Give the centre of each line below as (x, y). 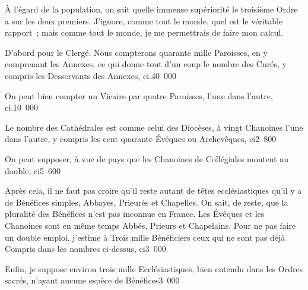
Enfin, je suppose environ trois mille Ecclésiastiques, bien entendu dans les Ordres (154, 268)
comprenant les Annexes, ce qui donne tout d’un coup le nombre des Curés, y (146, 64)
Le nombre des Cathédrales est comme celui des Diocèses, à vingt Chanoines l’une (154, 127)
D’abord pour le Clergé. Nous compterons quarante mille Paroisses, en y (136, 52)
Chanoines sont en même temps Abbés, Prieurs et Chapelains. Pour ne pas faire (150, 225)
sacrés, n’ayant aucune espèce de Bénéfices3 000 (92, 280)
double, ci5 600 (33, 170)
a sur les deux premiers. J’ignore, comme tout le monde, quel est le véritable (144, 21)
